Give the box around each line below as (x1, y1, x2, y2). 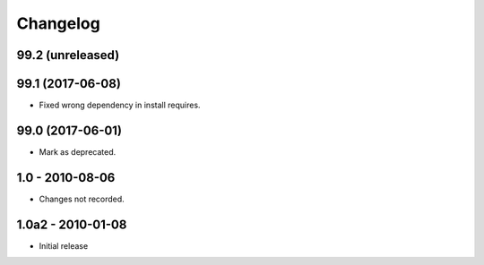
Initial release (39, 240, 89, 251)
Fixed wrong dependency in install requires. (39, 99, 201, 111)
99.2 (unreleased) (16, 47, 120, 63)
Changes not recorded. (39, 193, 125, 204)
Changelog (16, 13, 100, 33)
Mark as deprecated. (39, 146, 117, 157)
